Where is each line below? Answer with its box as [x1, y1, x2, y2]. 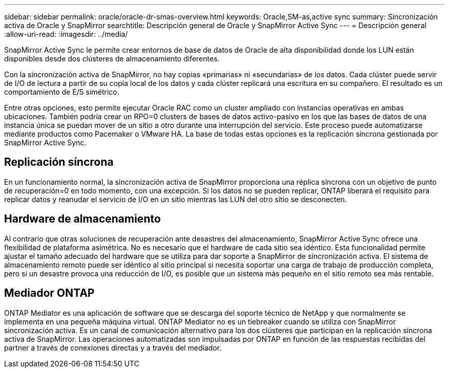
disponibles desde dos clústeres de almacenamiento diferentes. [4, 54, 220, 63]
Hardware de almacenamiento [4, 212, 161, 226]
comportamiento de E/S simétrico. [4, 87, 119, 96]
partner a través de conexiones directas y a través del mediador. [4, 343, 221, 352]
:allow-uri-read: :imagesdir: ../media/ [4, 30, 128, 38]
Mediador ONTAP [4, 287, 95, 300]
